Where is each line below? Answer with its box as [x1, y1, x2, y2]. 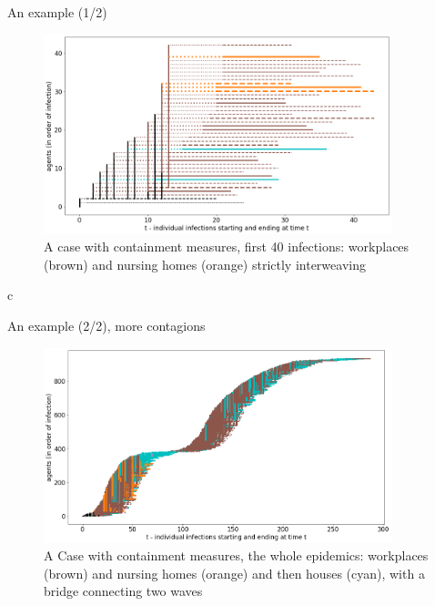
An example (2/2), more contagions [7, 316, 206, 335]
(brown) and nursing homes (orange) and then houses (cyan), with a [44, 563, 425, 582]
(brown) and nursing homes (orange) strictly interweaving [44, 254, 366, 273]
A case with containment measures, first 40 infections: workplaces [44, 237, 410, 256]
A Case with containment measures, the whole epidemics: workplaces [44, 546, 429, 565]
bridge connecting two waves [44, 581, 203, 601]
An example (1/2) [7, 3, 107, 21]
